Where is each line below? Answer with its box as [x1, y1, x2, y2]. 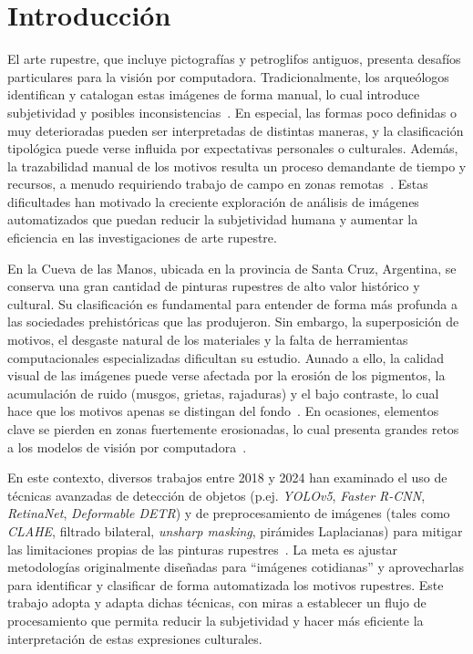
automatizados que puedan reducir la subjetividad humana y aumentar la [7, 210, 418, 229]
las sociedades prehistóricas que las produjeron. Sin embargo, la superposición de [7, 312, 459, 331]
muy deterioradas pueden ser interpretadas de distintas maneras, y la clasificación [7, 120, 464, 140]
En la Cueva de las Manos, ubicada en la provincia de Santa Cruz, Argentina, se [7, 258, 457, 277]
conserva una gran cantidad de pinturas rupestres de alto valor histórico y [7, 276, 420, 296]
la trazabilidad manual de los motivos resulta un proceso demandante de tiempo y [7, 156, 467, 175]
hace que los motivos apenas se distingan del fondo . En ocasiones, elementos [7, 401, 439, 420]
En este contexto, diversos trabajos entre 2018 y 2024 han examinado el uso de [7, 468, 447, 487]
